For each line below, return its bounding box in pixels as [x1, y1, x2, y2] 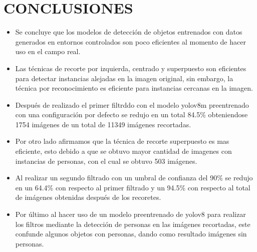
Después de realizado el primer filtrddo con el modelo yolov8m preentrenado [15, 99, 249, 110]
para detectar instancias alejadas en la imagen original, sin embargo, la [15, 73, 233, 83]
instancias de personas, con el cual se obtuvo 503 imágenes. [15, 155, 197, 166]
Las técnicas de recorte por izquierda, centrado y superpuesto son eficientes [15, 63, 246, 73]
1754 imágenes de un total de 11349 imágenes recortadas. [15, 119, 191, 129]
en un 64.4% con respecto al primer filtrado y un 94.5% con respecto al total [15, 182, 250, 192]
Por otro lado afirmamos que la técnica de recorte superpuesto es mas [15, 136, 229, 146]
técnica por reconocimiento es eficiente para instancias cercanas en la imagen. [15, 83, 253, 93]
